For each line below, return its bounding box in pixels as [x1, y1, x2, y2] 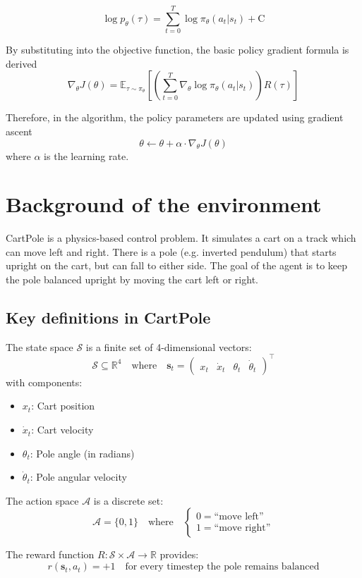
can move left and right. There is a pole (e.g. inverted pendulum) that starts [6, 244, 337, 259]
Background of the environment [6, 190, 322, 219]
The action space [6, 493, 79, 508]
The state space [6, 339, 73, 354]
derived [6, 56, 37, 70]
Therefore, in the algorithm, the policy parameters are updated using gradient [6, 110, 344, 125]
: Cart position [31, 398, 95, 413]
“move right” [214, 523, 271, 534]
